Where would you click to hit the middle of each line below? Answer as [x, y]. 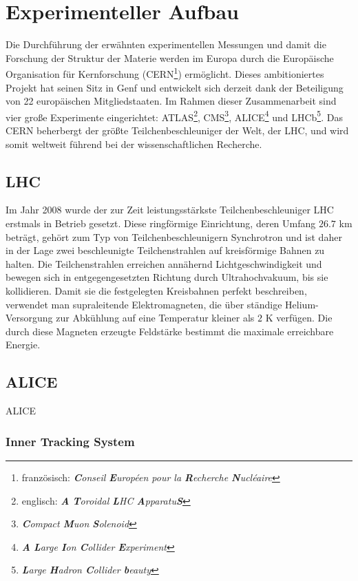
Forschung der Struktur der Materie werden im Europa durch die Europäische [170, 57]
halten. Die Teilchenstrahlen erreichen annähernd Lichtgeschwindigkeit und [164, 263]
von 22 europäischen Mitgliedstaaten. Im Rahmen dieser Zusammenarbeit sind [171, 101]
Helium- [302, 304]
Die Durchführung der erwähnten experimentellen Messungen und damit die [166, 44]
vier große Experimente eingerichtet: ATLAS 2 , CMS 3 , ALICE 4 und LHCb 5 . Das [174, 116]
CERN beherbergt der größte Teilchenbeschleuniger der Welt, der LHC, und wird [177, 130]
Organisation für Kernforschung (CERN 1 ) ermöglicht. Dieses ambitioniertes [165, 73]
